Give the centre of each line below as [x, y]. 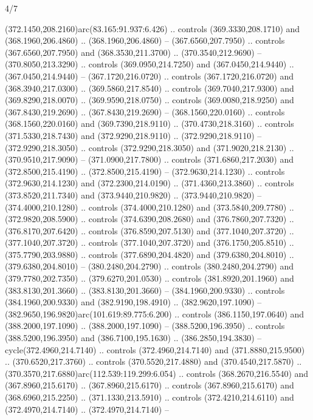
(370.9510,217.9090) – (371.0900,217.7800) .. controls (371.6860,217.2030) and [149, 159]
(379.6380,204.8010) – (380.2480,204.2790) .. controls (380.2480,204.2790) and [149, 266]
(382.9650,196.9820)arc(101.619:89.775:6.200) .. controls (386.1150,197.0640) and [155, 313]
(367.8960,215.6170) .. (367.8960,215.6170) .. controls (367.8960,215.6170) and [150, 385]
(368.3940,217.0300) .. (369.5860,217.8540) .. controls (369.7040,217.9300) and [150, 88]
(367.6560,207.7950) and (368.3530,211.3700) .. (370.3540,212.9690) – [133, 52]
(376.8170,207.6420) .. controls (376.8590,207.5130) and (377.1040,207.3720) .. [150, 230]
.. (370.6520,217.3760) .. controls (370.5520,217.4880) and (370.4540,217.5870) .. [153, 361]
